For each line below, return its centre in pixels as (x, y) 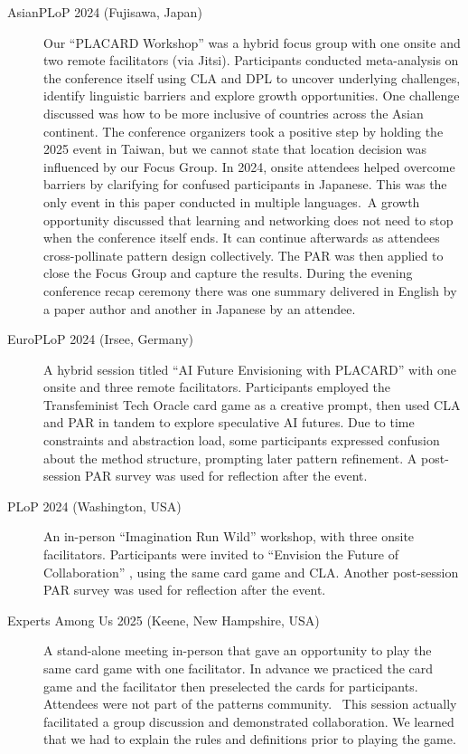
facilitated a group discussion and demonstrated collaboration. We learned (249, 721)
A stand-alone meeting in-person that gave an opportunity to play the (238, 650)
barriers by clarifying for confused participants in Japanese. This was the (245, 184)
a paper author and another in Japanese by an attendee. (200, 308)
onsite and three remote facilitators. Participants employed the (217, 387)
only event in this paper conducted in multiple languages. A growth (232, 201)
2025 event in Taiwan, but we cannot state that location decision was (235, 149)
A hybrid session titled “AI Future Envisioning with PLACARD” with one (250, 369)
